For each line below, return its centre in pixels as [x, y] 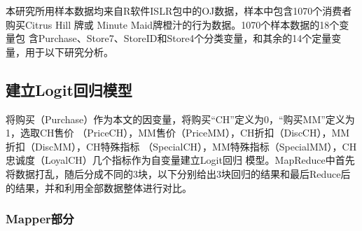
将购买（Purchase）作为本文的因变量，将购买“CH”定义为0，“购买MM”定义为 [180, 119]
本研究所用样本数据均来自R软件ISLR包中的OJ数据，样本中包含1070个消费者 [179, 10]
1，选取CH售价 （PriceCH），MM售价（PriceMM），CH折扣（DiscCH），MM [178, 133]
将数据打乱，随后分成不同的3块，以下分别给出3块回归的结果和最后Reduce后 [178, 173]
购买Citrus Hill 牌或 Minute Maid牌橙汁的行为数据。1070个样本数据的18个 [173, 24]
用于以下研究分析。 [69, 51]
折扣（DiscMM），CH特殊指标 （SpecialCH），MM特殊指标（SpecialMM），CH [181, 146]
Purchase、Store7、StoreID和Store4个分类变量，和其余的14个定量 [185, 38]
